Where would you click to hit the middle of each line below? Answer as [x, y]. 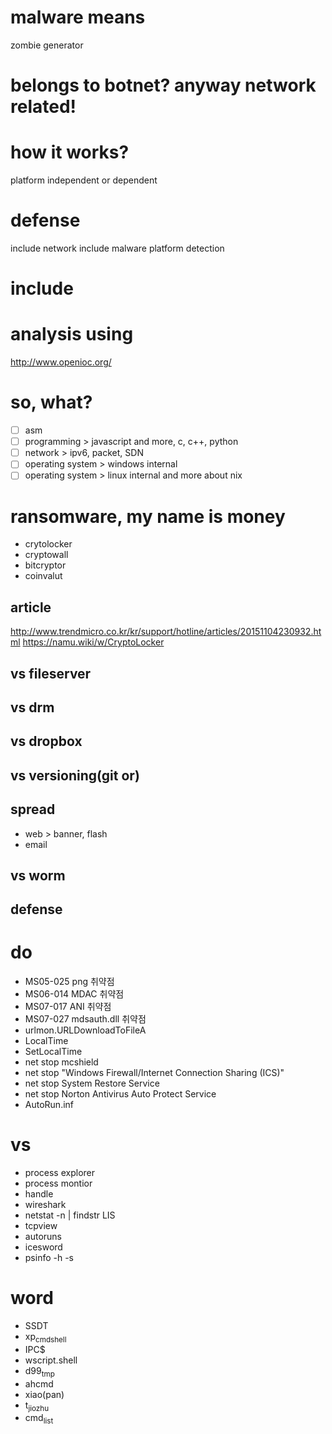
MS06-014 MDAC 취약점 [74, 994]
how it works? [70, 152]
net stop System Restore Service [92, 1083]
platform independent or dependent [84, 180]
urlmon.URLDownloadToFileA [85, 1030]
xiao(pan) [44, 1394]
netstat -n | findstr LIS [70, 1215]
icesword [43, 1247]
